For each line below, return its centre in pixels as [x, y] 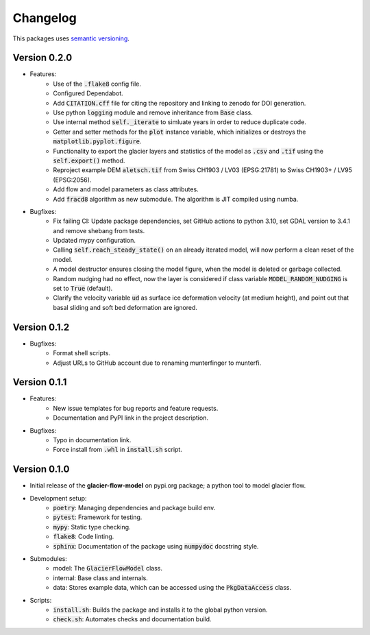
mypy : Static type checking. [92, 527]
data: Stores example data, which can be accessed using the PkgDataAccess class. [172, 588]
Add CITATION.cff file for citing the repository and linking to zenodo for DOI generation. [180, 103]
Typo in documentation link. [92, 440]
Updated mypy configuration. [95, 241]
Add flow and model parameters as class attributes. [126, 189]
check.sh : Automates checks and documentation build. [132, 619]
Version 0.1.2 [41, 327]
